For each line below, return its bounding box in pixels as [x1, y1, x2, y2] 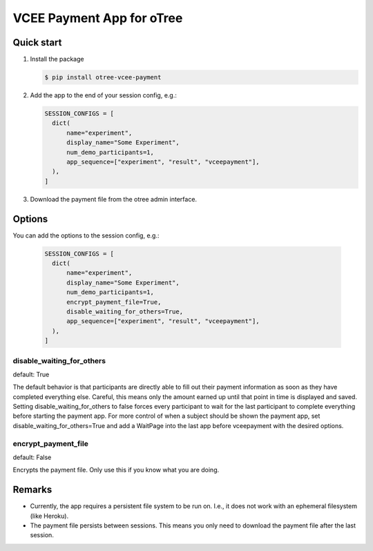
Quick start [12, 37, 62, 48]
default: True [12, 370, 50, 378]
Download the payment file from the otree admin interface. [30, 195, 197, 203]
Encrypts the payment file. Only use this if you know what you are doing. [12, 466, 220, 474]
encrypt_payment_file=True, [66, 298, 162, 306]
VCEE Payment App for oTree [12, 10, 183, 26]
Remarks [12, 484, 52, 496]
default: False [12, 453, 52, 461]
